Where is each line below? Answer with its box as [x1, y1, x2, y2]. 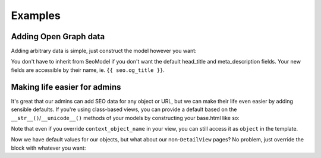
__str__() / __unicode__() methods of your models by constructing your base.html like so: [11, 114, 240, 121]
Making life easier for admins [11, 82, 121, 92]
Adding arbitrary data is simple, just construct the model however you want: [11, 48, 197, 55]
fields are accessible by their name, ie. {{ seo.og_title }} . [11, 66, 165, 74]
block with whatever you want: [11, 144, 86, 151]
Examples [11, 9, 61, 22]
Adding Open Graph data [11, 31, 105, 42]
